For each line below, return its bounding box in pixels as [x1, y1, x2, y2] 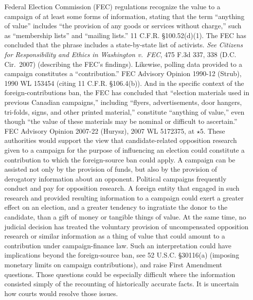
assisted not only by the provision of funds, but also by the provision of [4, 164, 217, 174]
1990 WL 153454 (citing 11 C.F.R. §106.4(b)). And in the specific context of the [4, 78, 244, 88]
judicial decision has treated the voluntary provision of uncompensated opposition [4, 221, 249, 231]
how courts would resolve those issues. [4, 288, 118, 298]
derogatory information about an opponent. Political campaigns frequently [4, 173, 227, 183]
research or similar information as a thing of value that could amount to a [4, 231, 225, 241]
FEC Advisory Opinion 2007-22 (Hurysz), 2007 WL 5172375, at [4, 125, 195, 136]
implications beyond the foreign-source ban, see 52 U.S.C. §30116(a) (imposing [4, 250, 239, 260]
